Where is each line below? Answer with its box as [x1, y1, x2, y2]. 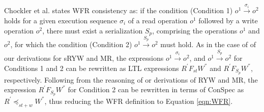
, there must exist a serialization [42, 25, 143, 35]
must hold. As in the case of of [160, 39, 256, 50]
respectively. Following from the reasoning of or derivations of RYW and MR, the [4, 74, 258, 85]
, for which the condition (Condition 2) [10, 39, 132, 50]
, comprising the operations [152, 25, 238, 35]
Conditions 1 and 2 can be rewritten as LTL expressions [4, 62, 179, 73]
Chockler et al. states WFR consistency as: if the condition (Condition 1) [4, 5, 233, 16]
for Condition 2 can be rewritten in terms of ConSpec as [68, 84, 244, 95]
